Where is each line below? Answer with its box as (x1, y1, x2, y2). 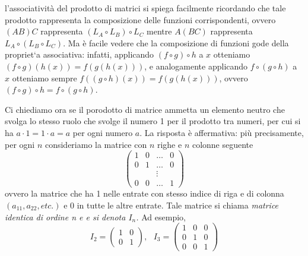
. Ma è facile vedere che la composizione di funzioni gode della (63, 36, 289, 49)
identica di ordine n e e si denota (5, 210, 126, 223)
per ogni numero (72, 126, 133, 138)
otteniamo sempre (12, 71, 77, 84)
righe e (157, 138, 182, 150)
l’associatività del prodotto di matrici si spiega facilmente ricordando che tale (5, 2, 286, 14)
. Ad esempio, (136, 210, 186, 223)
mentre (147, 25, 172, 37)
